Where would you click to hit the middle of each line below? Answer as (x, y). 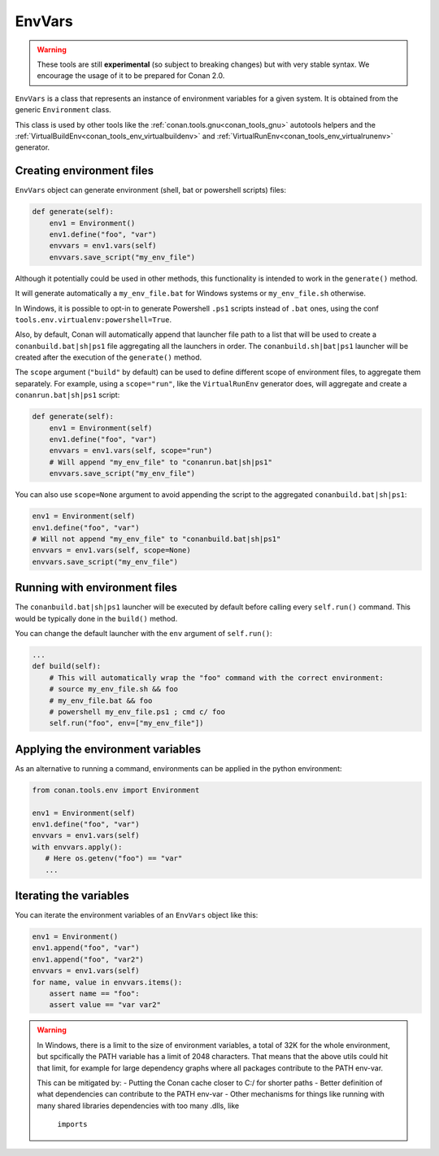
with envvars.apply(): (77, 847)
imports (73, 1124)
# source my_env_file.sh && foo (114, 689)
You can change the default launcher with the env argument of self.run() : (143, 633)
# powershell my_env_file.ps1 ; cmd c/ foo (137, 711)
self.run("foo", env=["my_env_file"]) (126, 723)
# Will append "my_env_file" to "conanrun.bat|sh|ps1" (161, 462)
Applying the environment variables (108, 749)
